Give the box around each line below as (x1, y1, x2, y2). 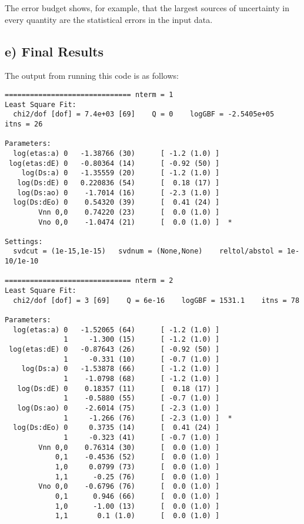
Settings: (5, 237, 43, 246)
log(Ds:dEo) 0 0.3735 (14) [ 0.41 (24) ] (13, 423, 220, 432)
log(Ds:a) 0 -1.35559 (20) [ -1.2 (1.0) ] (21, 169, 220, 178)
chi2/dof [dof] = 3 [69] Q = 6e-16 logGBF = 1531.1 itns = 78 (13, 296, 300, 305)
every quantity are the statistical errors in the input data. (5, 13, 213, 25)
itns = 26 (5, 119, 43, 128)
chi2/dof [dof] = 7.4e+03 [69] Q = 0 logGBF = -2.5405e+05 (13, 110, 275, 119)
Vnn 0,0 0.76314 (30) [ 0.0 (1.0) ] (38, 443, 220, 452)
